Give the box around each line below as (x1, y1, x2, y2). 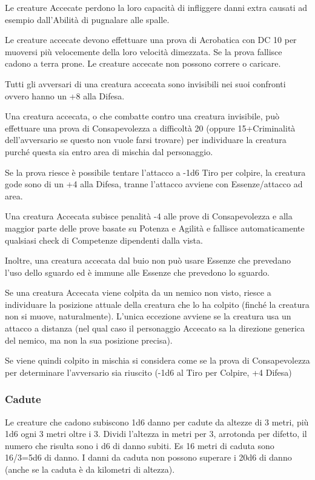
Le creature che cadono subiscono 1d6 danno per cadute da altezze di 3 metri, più (5, 415, 309, 428)
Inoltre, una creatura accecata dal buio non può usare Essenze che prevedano (5, 254, 291, 267)
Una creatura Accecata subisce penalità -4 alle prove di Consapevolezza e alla (5, 210, 293, 222)
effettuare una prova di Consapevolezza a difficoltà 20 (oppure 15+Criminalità (5, 121, 296, 134)
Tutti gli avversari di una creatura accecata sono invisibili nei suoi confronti (5, 77, 286, 90)
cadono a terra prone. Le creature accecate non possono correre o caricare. (5, 57, 281, 70)
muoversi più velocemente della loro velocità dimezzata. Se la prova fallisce (5, 45, 282, 58)
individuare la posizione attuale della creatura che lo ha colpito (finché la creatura (5, 298, 310, 310)
